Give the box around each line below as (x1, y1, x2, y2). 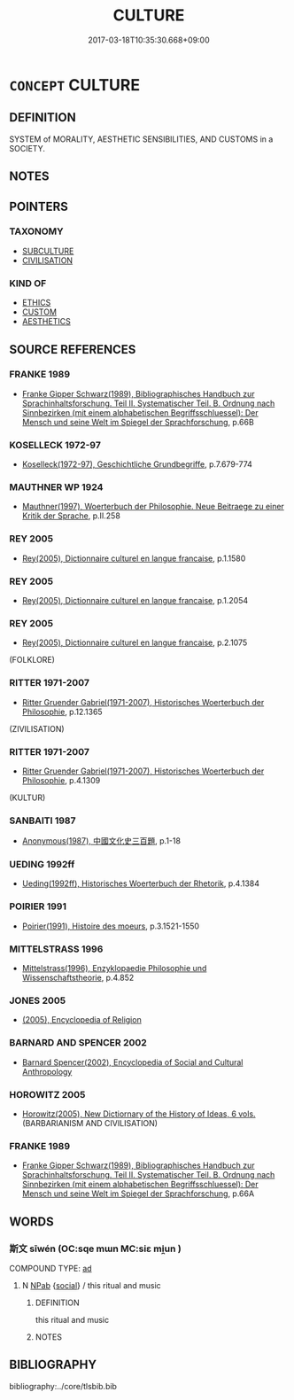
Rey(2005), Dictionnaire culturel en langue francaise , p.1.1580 (21, 553, 246, 564)
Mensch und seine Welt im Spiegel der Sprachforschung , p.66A (21, 1188, 255, 1199)
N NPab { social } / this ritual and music (21, 1279, 161, 1290)
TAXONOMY (9, 225, 64, 237)
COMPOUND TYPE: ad (9, 1263, 92, 1273)
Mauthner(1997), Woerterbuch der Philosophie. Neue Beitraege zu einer (21, 502, 285, 512)
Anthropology (21, 1066, 73, 1077)
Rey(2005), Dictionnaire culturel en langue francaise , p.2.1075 (21, 637, 248, 648)
